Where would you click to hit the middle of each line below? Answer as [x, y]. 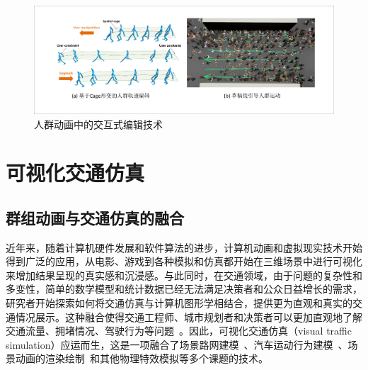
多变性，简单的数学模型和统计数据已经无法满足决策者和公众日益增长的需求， [184, 289]
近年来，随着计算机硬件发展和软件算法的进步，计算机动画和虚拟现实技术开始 [184, 247]
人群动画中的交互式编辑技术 [98, 124]
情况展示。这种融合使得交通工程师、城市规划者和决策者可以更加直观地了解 [189, 316]
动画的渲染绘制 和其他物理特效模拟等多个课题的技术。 [142, 358]
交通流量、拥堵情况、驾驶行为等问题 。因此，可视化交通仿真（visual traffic [179, 331]
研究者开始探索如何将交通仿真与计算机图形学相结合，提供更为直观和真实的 [179, 303]
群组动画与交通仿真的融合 [95, 217]
